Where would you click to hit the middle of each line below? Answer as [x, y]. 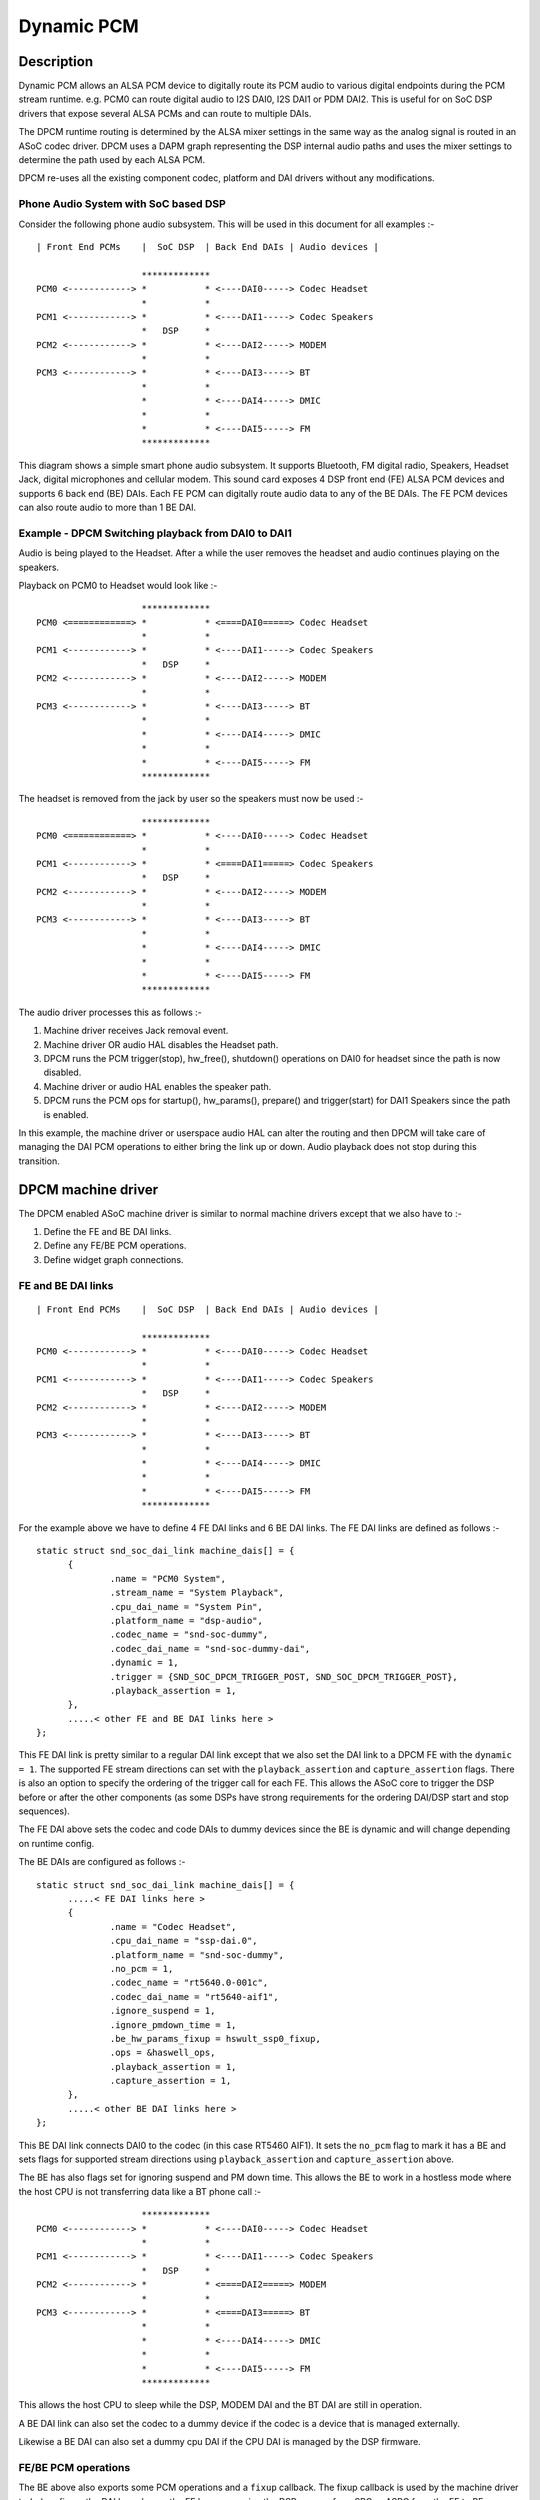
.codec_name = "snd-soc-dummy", [189, 1634]
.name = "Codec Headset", [173, 1926]
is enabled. [66, 1114]
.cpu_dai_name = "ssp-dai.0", [184, 1941]
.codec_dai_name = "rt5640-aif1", [194, 1996]
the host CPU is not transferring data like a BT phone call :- [140, 2191]
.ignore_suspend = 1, [163, 2011]
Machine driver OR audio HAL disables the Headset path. [161, 1044]
